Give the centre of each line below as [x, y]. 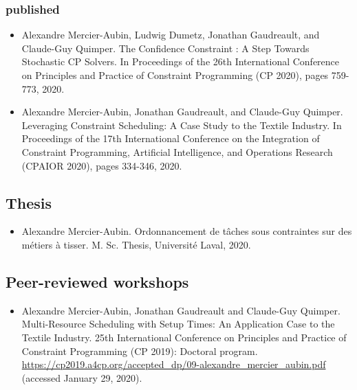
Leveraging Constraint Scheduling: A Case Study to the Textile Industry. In [182, 125]
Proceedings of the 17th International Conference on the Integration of [171, 138]
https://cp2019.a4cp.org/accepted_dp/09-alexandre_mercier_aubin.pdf [174, 364]
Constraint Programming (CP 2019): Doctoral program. [140, 351]
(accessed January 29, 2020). [82, 377]
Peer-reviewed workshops [97, 281]
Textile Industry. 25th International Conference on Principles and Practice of [184, 337]
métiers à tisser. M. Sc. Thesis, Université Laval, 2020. [136, 244]
